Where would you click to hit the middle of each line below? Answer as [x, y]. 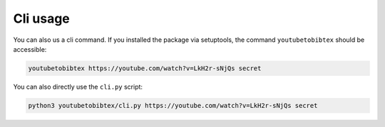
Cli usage [42, 18]
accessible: [30, 49]
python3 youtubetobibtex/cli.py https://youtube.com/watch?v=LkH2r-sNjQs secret [173, 105]
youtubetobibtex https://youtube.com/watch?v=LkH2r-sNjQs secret [145, 68]
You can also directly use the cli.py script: [78, 87]
